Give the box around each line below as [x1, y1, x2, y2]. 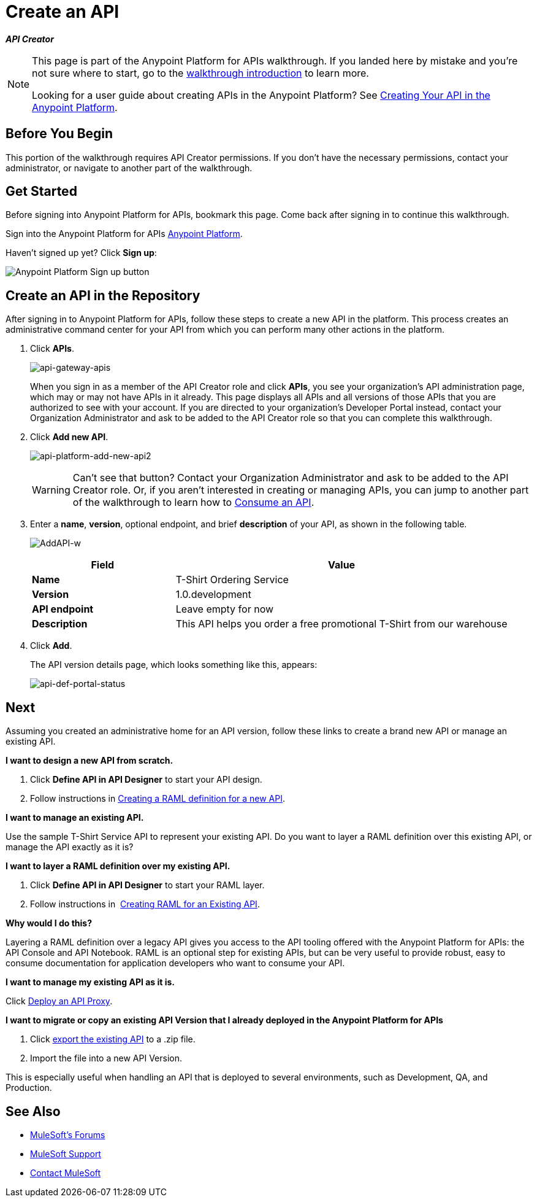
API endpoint [32, 603, 94, 616]
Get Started [6, 184, 77, 200]
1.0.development [175, 588, 251, 601]
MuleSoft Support [30, 1148, 101, 1159]
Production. [6, 1082, 52, 1093]
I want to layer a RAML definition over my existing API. [6, 861, 230, 872]
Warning [32, 484, 70, 497]
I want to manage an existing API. [6, 812, 144, 823]
